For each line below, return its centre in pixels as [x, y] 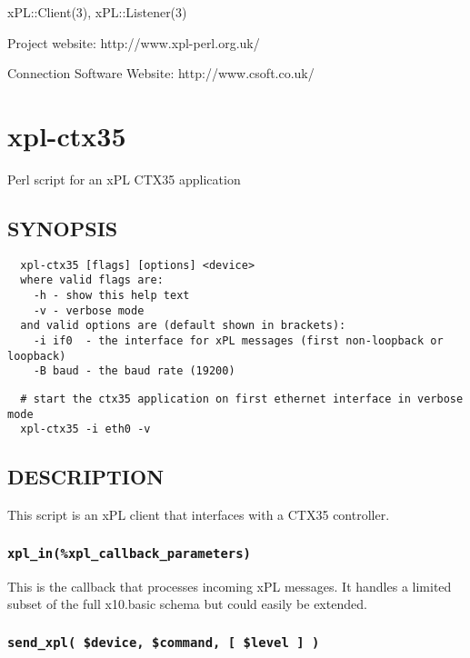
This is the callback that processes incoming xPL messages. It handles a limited [230, 586]
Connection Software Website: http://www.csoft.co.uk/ [161, 73]
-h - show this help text [111, 296]
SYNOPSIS [63, 228]
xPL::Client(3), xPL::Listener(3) [97, 12]
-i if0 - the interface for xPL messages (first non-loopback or [238, 340]
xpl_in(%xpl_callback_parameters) [129, 553]
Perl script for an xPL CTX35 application [124, 179]
